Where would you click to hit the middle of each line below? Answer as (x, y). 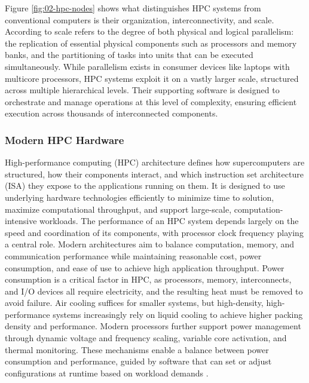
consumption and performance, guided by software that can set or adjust (138, 361)
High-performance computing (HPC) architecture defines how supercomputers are (155, 162)
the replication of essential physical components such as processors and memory (151, 43)
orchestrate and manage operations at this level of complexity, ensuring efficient (151, 101)
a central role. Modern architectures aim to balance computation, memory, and (150, 244)
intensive (21, 221)
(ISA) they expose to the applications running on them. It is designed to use (145, 186)
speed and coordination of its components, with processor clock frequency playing (154, 232)
